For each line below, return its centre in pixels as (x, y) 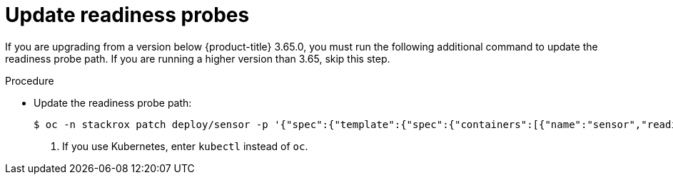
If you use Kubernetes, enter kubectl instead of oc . (185, 146)
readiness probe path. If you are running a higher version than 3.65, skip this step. (198, 58)
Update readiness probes (127, 15)
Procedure (30, 80)
